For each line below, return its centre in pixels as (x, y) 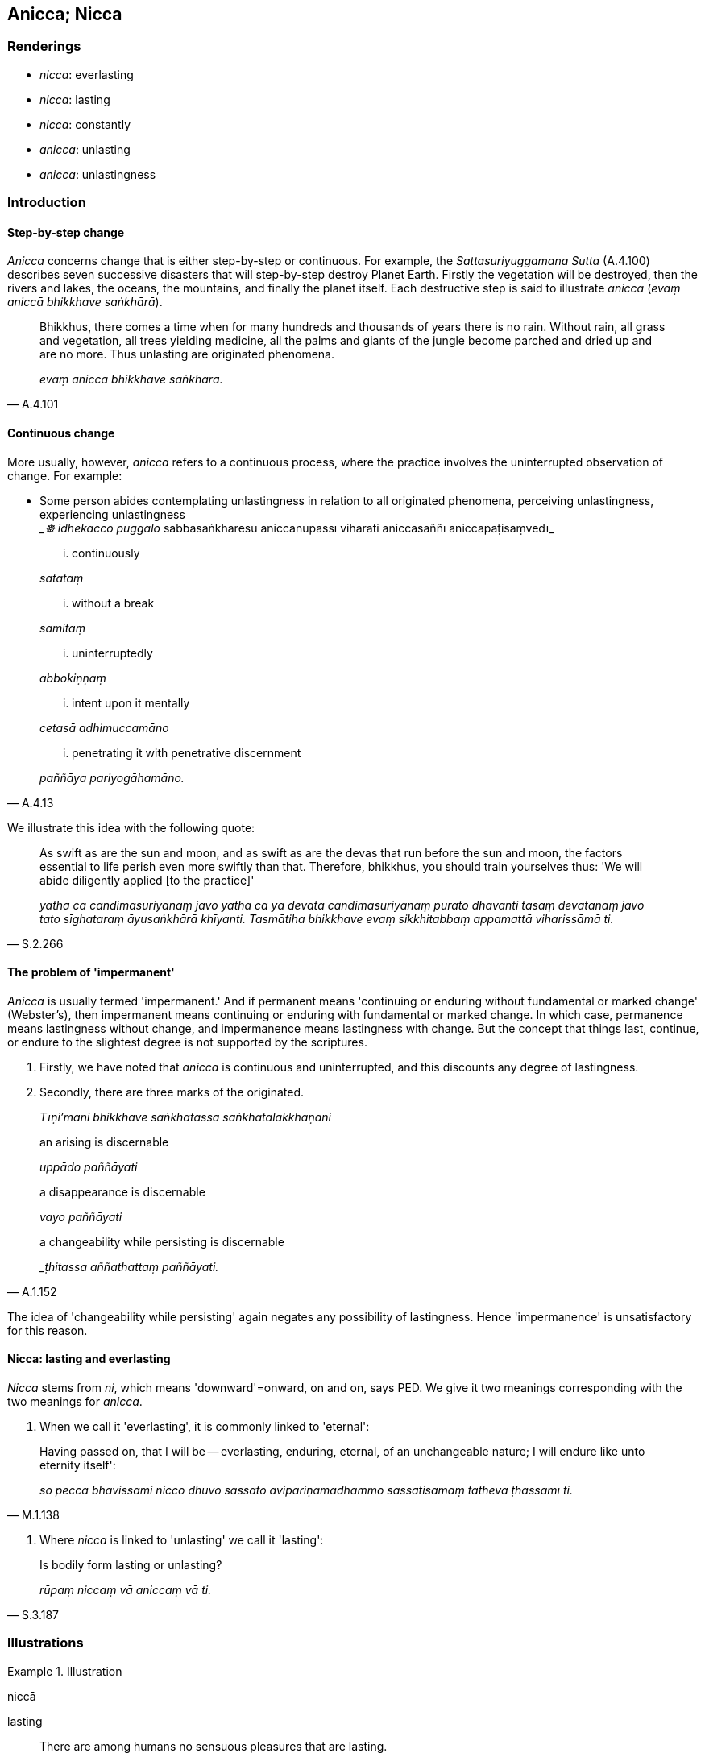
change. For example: (65, 475)
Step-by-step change (66, 232)
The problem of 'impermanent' (91, 972)
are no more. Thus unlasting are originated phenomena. (187, 354)
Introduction (47, 203)
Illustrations (46, 1643)
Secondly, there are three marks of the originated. (172, 1092)
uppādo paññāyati (89, 1166)
